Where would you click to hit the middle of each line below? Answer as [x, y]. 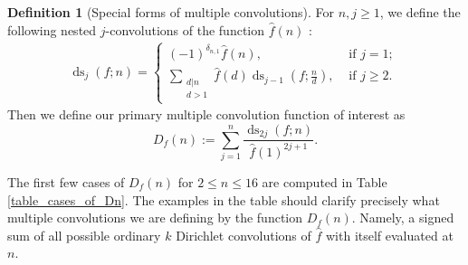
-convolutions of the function [185, 29]
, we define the [420, 12]
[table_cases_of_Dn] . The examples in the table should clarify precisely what [224, 199]
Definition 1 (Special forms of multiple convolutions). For [171, 12]
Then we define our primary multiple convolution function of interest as [206, 114]
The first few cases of [66, 181]
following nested [52, 29]
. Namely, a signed [403, 218]
